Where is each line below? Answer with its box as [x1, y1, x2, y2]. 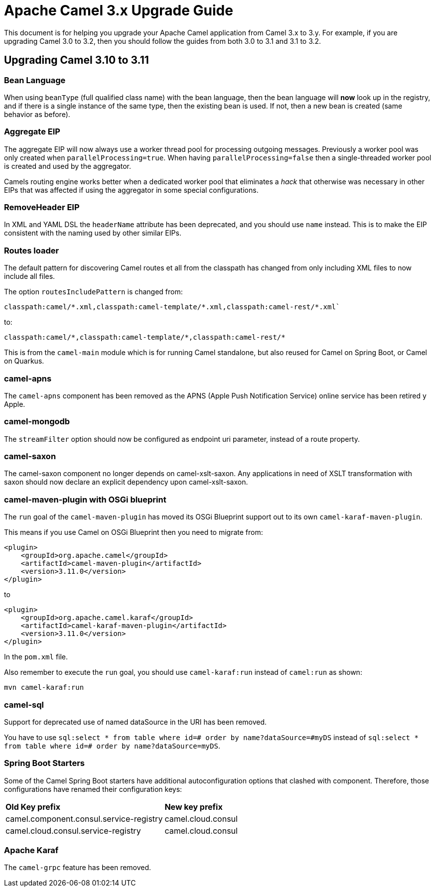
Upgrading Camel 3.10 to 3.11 [4, 54, 149, 67]
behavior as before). [4, 110, 70, 119]
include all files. [4, 272, 55, 281]
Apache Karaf [4, 845, 59, 856]
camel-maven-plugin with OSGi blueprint [4, 494, 166, 505]
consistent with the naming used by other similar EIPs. [4, 229, 181, 238]
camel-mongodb [4, 416, 70, 427]
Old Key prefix [5, 801, 60, 812]
